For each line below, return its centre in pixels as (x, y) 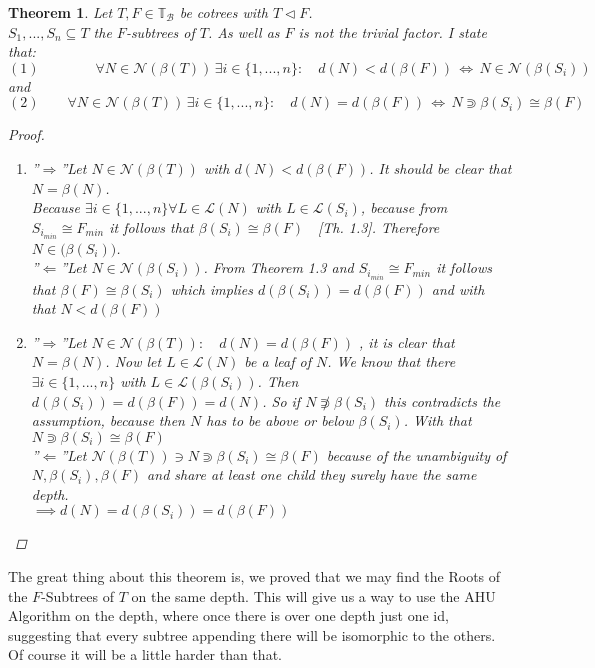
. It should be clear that (440, 167)
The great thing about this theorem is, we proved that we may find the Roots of (254, 576)
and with (458, 288)
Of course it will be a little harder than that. (145, 654)
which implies (211, 288)
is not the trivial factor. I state (392, 31)
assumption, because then (108, 420)
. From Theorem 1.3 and (278, 267)
